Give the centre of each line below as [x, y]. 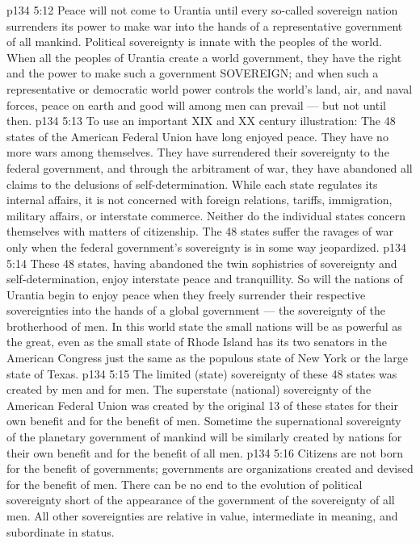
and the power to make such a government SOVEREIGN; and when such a [193, 73]
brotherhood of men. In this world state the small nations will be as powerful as [204, 326]
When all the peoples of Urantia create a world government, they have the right [204, 57]
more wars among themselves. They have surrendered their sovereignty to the [198, 152]
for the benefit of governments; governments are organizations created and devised [210, 468]
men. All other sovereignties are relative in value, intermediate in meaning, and [202, 516]
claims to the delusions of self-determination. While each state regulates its [192, 184]
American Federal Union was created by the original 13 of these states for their [202, 405]
